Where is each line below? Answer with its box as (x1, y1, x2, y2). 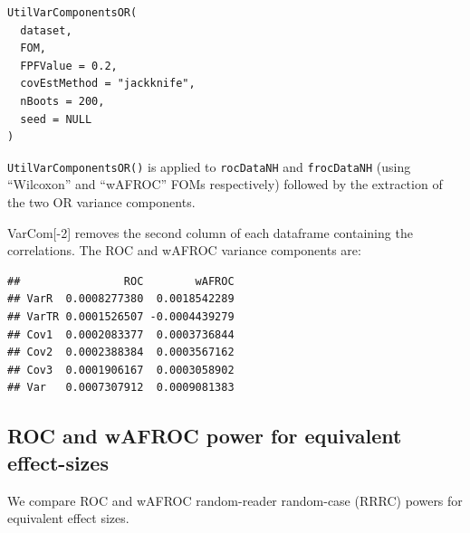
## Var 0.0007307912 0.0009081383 (7, 381, 235, 395)
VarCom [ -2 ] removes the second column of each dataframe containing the (7, 223, 413, 242)
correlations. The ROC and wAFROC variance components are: (7, 241, 361, 260)
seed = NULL (20, 112, 92, 126)
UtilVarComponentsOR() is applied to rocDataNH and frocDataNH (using (7, 157, 411, 176)
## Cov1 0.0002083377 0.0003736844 (7, 328, 235, 341)
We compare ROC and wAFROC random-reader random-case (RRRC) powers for (7, 490, 463, 509)
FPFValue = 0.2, (20, 59, 118, 72)
